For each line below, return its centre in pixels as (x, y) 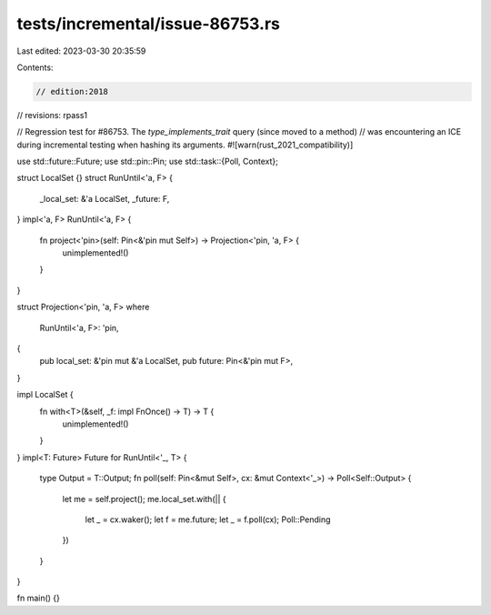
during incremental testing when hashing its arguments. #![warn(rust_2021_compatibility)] (185, 145)
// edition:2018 (72, 91)
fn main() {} (39, 598)
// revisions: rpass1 (52, 115)
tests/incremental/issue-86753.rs (149, 24)
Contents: (35, 67)
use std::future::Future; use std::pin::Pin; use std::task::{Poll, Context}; (148, 161)
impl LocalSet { (45, 395)
